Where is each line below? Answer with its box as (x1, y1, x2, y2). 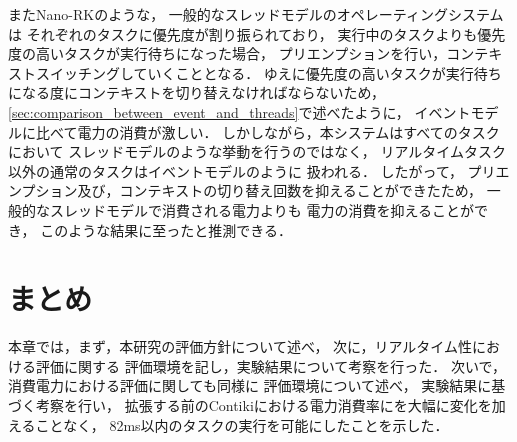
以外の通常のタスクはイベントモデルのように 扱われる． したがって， (8, 160, 463, 181)
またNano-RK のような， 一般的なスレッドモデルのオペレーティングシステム (8, 4, 504, 24)
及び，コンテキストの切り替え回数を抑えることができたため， (77, 180, 483, 201)
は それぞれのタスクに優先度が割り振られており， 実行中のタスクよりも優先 (8, 23, 506, 44)
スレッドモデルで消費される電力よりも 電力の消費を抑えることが (49, 199, 474, 220)
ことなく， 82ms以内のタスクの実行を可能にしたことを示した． (35, 414, 449, 435)
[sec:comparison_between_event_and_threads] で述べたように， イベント (8, 101, 471, 122)
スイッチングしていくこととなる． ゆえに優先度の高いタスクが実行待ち (35, 62, 502, 83)
